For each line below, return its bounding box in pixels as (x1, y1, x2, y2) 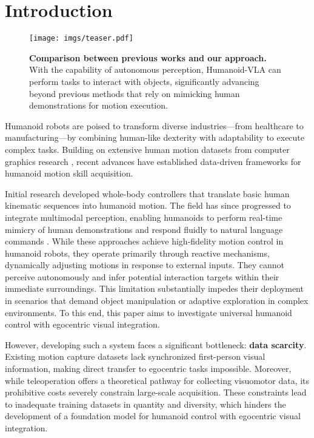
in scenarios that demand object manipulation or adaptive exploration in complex (5, 294, 309, 307)
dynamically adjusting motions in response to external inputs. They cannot (5, 258, 284, 271)
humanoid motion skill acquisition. (5, 167, 133, 180)
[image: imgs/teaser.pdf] (29, 34, 133, 43)
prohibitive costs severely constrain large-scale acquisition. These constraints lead (5, 386, 307, 399)
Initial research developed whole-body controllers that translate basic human (5, 187, 290, 200)
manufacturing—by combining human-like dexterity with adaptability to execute (5, 131, 305, 144)
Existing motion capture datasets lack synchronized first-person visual (5, 350, 266, 363)
